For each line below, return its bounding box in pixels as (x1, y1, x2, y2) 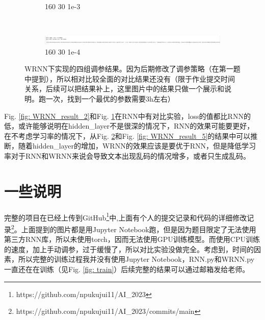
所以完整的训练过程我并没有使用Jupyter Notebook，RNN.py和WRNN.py (18, 254, 255, 264)
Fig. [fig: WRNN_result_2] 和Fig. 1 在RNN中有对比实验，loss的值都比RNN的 (4, 110, 251, 121)
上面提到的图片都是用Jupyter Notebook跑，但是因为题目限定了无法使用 (21, 224, 256, 234)
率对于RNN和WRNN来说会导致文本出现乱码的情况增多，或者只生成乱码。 (4, 150, 250, 161)
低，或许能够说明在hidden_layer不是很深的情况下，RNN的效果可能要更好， (4, 120, 254, 131)
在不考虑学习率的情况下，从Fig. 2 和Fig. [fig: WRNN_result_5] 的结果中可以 (4, 130, 251, 141)
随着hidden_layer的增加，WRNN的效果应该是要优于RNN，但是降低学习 (18, 140, 256, 151)
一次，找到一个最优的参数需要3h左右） (45, 93, 175, 104)
